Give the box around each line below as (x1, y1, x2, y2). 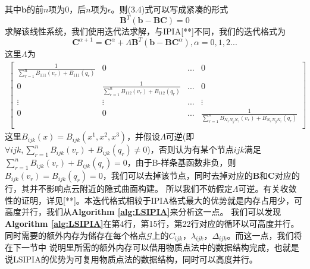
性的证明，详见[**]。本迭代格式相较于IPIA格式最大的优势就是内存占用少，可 (5, 194, 302, 206)
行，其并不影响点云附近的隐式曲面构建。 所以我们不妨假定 (5, 182, 233, 195)
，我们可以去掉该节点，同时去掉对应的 (102, 169, 253, 182)
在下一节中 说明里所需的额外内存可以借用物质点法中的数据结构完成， (5, 241, 274, 254)
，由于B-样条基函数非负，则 (127, 156, 236, 169)
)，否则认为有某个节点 (147, 143, 234, 156)
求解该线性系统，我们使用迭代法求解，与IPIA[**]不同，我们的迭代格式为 (5, 25, 286, 37)
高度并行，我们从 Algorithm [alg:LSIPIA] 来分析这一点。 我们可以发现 (5, 205, 281, 218)
